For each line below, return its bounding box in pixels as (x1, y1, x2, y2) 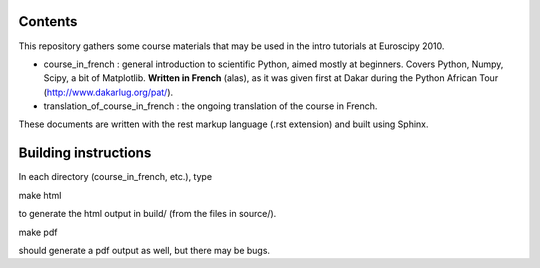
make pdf (18, 226, 58, 238)
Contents (18, 13, 78, 30)
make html (18, 189, 62, 201)
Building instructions (18, 145, 152, 162)
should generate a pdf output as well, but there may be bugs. (18, 244, 270, 256)
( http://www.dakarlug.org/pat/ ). (43, 86, 174, 98)
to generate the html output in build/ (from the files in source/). (18, 208, 277, 220)
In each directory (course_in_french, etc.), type (18, 171, 213, 183)
